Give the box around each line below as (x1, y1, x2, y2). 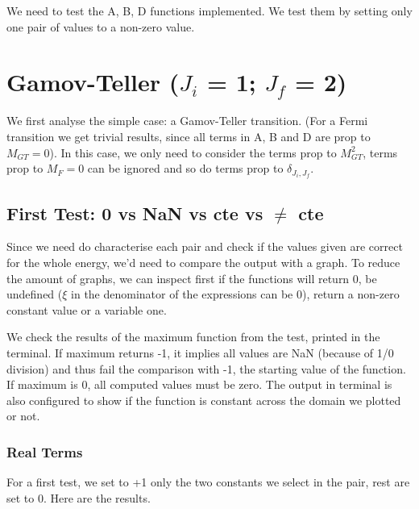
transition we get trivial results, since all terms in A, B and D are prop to (6, 127, 371, 144)
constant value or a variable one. (6, 301, 167, 318)
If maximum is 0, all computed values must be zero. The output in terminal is (6, 376, 392, 393)
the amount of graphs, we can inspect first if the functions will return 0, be (6, 269, 377, 286)
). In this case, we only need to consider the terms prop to (49, 144, 337, 161)
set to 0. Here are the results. (6, 489, 151, 506)
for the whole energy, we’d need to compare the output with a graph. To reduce (6, 253, 400, 270)
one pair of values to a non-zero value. (6, 18, 195, 35)
